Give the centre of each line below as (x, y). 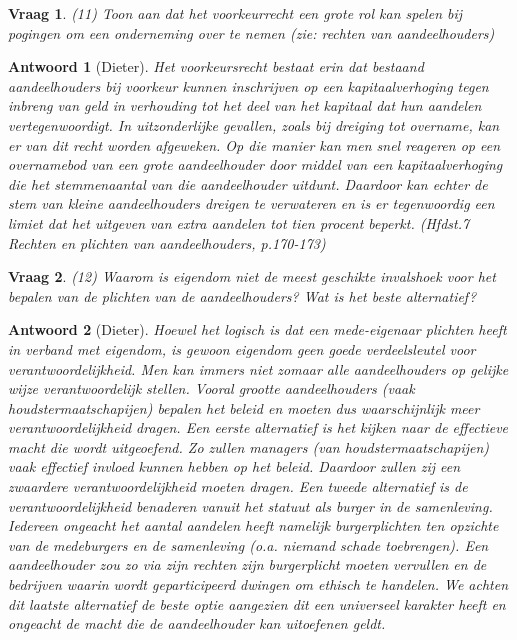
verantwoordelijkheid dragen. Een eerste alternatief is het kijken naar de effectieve (258, 427)
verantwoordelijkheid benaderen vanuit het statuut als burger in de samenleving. (250, 505)
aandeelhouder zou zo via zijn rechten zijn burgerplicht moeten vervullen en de (247, 564)
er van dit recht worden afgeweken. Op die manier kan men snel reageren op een (254, 144)
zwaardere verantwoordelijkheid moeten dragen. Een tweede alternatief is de (238, 486)
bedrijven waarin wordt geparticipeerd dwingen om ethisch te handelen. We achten (258, 584)
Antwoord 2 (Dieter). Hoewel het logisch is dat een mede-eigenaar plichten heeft (257, 329)
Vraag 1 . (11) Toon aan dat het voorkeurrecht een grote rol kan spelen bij (235, 13)
